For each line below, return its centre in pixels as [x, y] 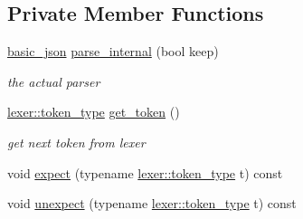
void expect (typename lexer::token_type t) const [145, 172]
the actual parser [54, 81]
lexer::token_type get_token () [94, 112]
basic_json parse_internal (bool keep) [113, 51]
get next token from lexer [76, 142]
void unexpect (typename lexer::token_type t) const [152, 203]
